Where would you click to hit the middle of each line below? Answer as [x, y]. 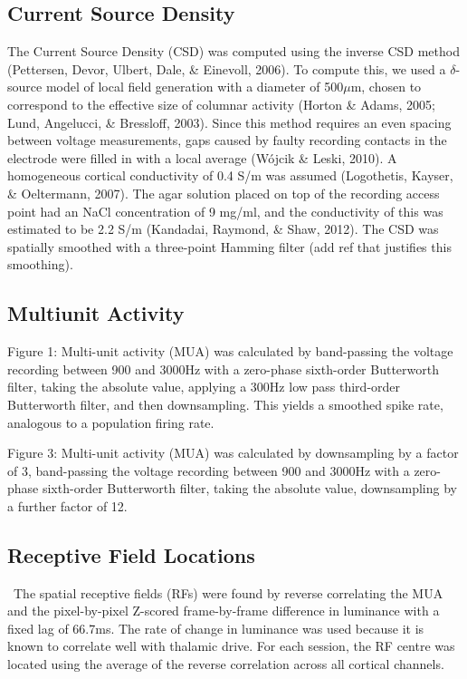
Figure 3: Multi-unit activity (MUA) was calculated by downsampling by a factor [233, 453]
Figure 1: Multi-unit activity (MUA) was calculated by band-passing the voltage [230, 351]
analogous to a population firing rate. [111, 422]
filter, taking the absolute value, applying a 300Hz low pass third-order [204, 387]
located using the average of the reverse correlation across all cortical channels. [226, 664]
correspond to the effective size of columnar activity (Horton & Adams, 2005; [221, 104]
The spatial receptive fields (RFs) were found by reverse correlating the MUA [228, 592]
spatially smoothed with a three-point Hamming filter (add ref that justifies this [229, 246]
